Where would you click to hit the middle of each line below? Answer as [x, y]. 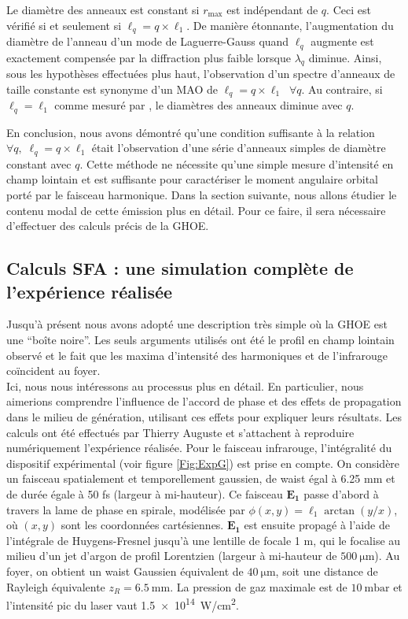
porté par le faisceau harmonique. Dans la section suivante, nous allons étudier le [202, 195]
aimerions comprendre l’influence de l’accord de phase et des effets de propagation [204, 401]
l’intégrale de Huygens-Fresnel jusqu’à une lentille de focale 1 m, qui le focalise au [204, 540]
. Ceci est [349, 9]
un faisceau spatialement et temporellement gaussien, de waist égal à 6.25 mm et [201, 478]
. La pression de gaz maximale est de [259, 586]
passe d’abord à [341, 493]
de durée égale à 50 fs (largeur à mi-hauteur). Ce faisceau [145, 493]
